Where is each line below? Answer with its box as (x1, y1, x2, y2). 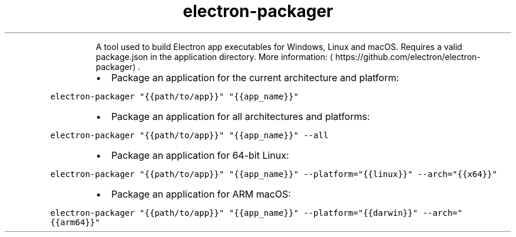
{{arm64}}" (50, 217, 100, 227)
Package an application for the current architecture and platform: (111, 71, 399, 84)
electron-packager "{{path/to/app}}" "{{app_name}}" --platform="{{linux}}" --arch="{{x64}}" (50, 169, 497, 179)
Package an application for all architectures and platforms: (111, 110, 370, 122)
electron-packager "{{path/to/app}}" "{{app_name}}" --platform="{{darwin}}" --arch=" (50, 208, 462, 218)
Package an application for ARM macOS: (111, 188, 291, 200)
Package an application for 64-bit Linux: (111, 149, 289, 161)
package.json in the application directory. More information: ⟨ (95, 51, 333, 62)
